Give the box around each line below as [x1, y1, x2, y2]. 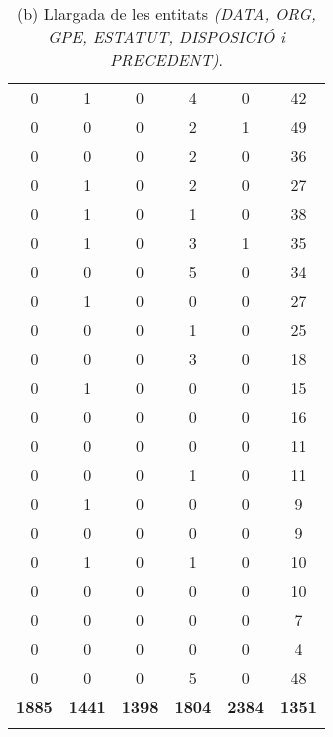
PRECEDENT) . [109, 48, 223, 71]
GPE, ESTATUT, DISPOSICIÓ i [47, 25, 285, 48]
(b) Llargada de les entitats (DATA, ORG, [17, 2, 316, 25]
